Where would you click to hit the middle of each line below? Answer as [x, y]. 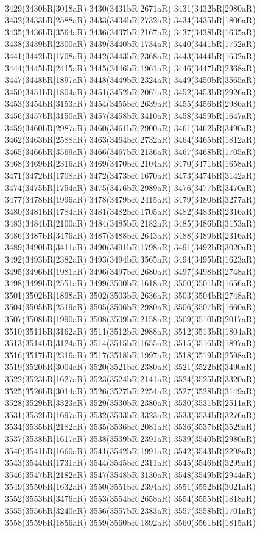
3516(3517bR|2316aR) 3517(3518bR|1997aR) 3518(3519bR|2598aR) [130, 354]
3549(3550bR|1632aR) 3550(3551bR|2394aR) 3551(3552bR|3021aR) [130, 486]
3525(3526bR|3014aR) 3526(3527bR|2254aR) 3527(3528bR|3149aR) [130, 390]
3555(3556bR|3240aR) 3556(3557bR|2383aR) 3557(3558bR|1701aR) [130, 510]
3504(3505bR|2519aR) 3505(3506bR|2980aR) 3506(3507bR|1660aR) [130, 307]
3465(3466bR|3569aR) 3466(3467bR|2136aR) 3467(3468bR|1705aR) [130, 151]
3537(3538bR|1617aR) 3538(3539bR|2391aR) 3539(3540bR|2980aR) [130, 438]
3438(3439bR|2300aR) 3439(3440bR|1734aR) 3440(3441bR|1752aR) [130, 44]
